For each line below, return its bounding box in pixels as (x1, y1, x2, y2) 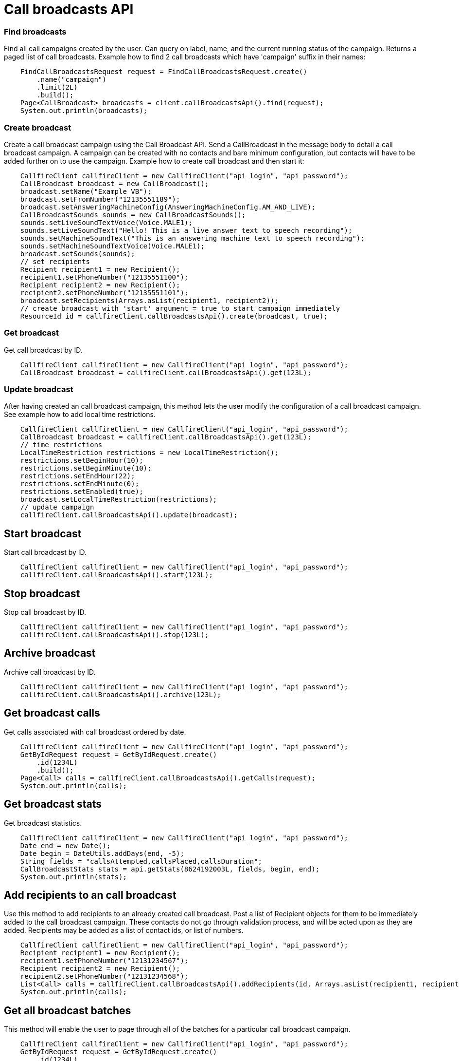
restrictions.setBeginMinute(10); (20, 464, 152, 473)
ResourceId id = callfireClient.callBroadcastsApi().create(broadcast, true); (20, 312, 328, 320)
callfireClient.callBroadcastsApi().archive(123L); (20, 690, 221, 699)
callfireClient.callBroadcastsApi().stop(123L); (20, 631, 209, 639)
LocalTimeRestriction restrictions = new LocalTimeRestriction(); (20, 449, 279, 457)
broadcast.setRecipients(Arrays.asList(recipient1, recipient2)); (20, 296, 279, 304)
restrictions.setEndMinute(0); (20, 480, 140, 488)
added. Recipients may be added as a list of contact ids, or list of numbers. (4, 926, 244, 935)
